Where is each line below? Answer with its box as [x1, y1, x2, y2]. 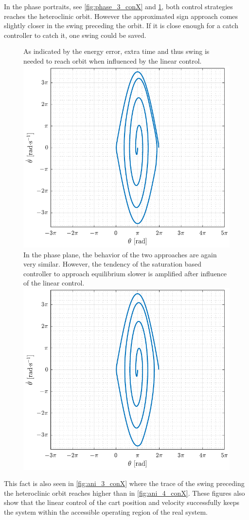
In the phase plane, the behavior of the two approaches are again [23, 249, 217, 259]
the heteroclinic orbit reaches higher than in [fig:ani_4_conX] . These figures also [4, 487, 245, 498]
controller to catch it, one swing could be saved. [4, 30, 146, 40]
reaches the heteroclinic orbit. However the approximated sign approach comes [4, 11, 238, 21]
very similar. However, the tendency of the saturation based [23, 259, 201, 269]
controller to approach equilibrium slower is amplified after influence [23, 268, 227, 278]
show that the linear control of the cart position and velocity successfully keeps [4, 497, 239, 507]
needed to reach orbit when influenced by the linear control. [23, 55, 202, 66]
